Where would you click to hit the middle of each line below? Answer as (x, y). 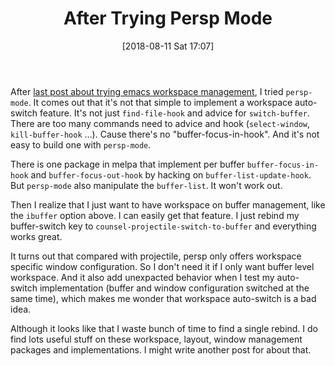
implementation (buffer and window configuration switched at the (174, 288)
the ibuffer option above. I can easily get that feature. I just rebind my (155, 215)
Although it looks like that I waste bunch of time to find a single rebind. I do (164, 328)
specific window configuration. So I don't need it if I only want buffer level (162, 266)
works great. (36, 236)
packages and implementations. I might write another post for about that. (161, 349)
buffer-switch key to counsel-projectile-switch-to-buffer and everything (163, 226)
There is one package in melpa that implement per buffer (127, 164)
